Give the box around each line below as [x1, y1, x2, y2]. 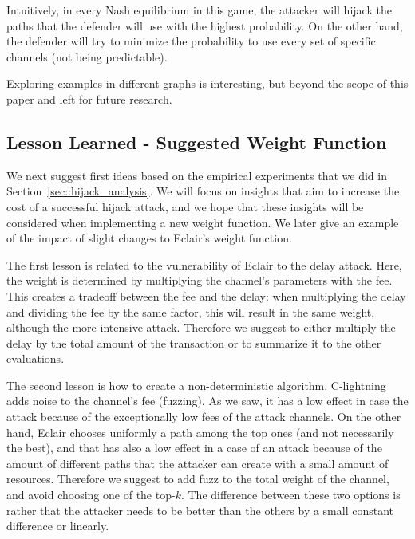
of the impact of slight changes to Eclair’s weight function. [6, 230, 292, 246]
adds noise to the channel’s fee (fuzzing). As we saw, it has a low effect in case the [6, 392, 409, 409]
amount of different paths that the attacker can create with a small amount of [6, 454, 389, 471]
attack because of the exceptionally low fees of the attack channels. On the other [6, 408, 401, 425]
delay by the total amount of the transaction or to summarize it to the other [6, 334, 381, 351]
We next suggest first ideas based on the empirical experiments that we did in [6, 167, 387, 183]
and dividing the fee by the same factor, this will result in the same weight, [6, 303, 375, 320]
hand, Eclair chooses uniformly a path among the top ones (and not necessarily [6, 423, 394, 440]
